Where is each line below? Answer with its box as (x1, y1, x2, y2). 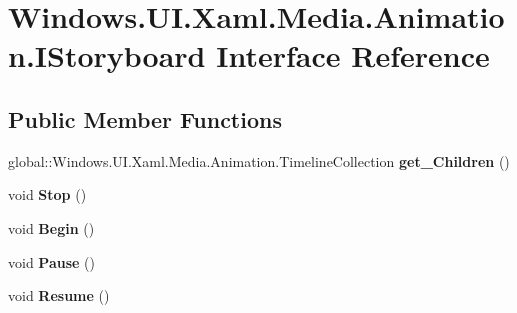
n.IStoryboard (8, 35, 206, 76)
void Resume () (8, 285, 110, 306)
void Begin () (8, 217, 95, 238)
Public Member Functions (8, 103, 282, 134)
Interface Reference (216, 35, 490, 76)
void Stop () (8, 184, 87, 205)
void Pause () (8, 251, 95, 272)
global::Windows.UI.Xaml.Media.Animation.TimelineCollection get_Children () (8, 150, 510, 171)
